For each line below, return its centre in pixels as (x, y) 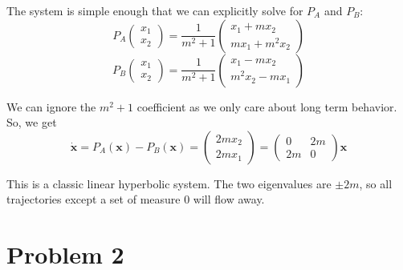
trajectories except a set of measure (94, 199)
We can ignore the (51, 106)
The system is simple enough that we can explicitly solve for (155, 10)
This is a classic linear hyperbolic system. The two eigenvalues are (169, 183)
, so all (376, 183)
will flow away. (229, 199)
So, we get (32, 122)
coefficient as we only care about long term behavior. (267, 106)
